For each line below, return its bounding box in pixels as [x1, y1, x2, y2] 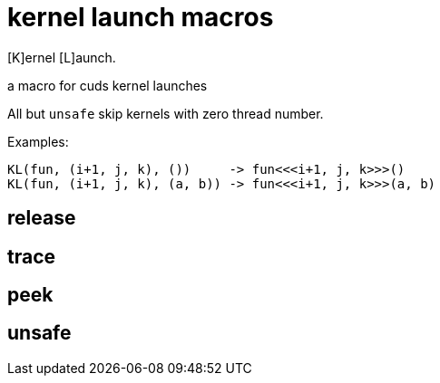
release [7, 206, 76, 230]
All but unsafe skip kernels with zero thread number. [7, 105, 324, 121]
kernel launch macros [7, 2, 274, 33]
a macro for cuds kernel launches [7, 77, 208, 93]
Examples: [7, 133, 69, 149]
